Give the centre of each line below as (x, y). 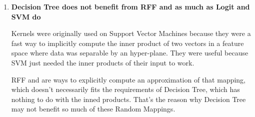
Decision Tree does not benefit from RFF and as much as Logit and (130, 6)
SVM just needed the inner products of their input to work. (103, 62)
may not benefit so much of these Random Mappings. (93, 109)
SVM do (26, 16)
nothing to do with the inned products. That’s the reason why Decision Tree (128, 99)
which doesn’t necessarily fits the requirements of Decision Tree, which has (125, 89)
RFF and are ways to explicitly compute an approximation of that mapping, (128, 79)
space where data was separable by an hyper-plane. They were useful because (130, 53)
